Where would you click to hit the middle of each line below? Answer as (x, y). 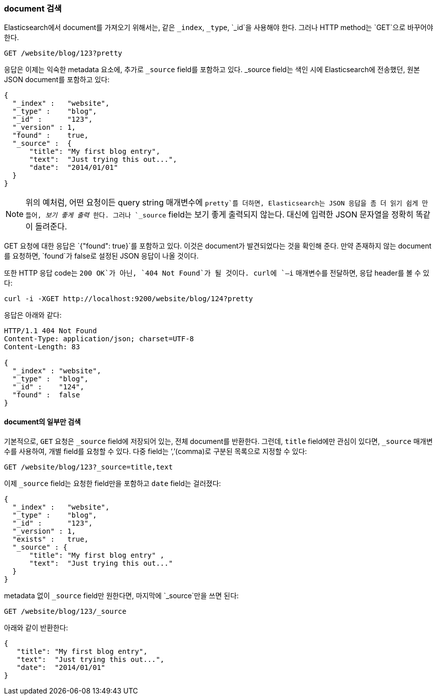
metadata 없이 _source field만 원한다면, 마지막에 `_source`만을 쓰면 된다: (121, 595)
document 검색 (33, 9)
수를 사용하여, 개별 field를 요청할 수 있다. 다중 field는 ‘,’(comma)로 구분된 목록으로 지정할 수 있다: (156, 451)
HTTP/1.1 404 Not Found (51, 331)
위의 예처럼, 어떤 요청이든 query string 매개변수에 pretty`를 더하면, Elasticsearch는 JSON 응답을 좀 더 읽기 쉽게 (222, 203)
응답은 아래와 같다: (33, 315)
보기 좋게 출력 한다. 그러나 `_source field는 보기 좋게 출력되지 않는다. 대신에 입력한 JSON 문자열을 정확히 (229, 215)
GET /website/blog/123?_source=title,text (89, 467)
